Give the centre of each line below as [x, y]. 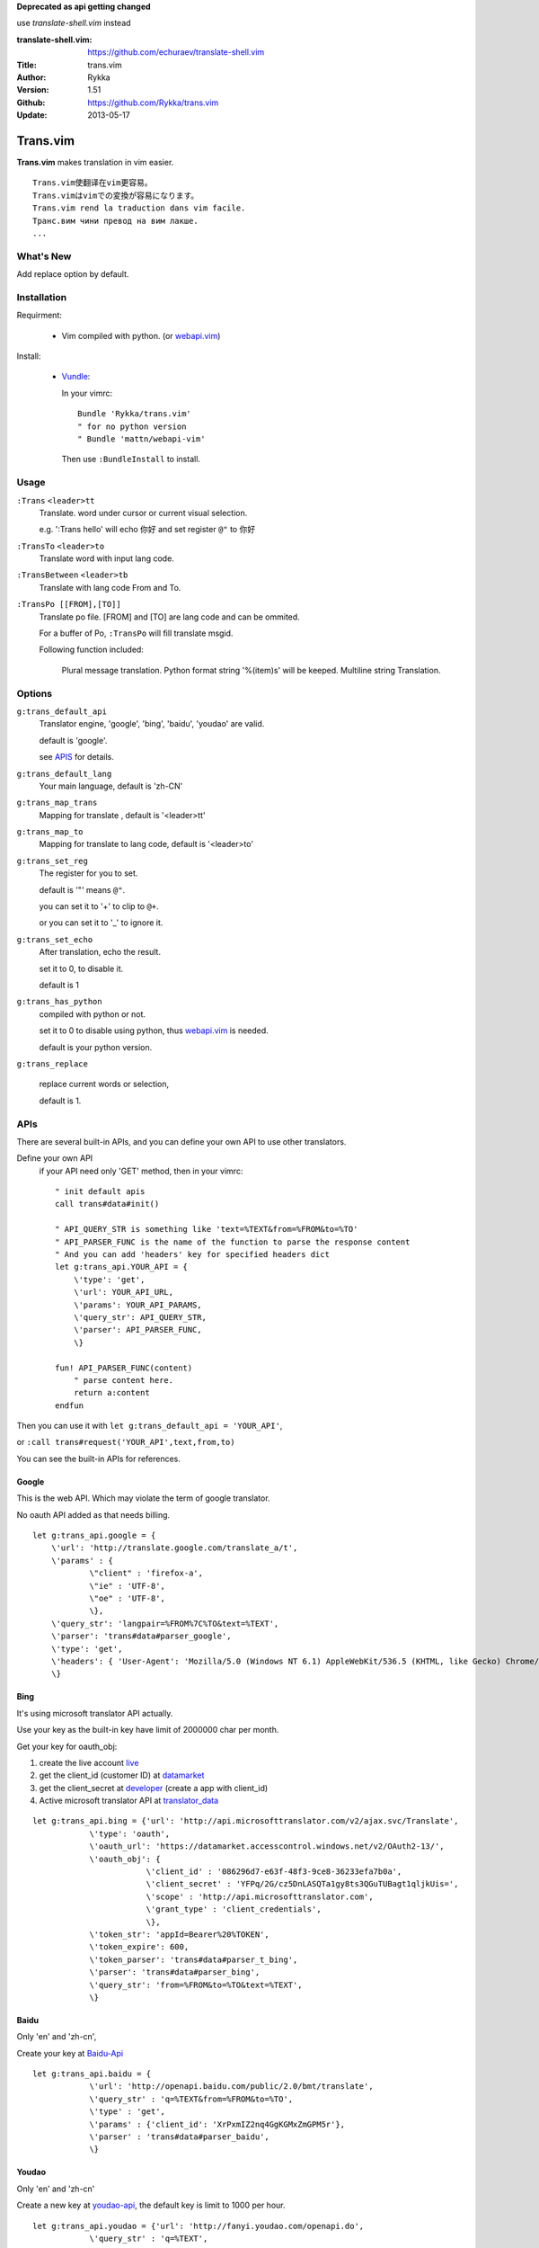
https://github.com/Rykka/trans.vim [153, 103]
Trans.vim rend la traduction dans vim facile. [139, 208]
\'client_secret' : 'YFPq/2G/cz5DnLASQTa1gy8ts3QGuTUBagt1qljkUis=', [302, 1884]
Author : [31, 77]
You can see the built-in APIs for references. [99, 1459]
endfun [70, 1405]
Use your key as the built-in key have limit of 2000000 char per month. [148, 1730]
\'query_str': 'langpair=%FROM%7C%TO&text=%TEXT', [165, 1624]
